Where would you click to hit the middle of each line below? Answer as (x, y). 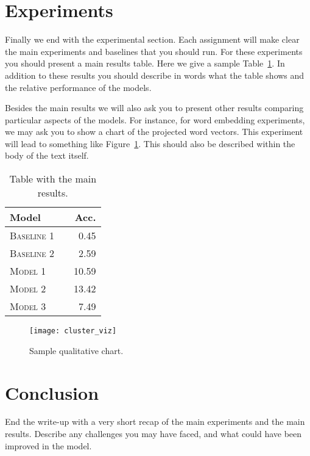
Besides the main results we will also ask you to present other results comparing (154, 108)
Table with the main (53, 179)
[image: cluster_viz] (73, 331)
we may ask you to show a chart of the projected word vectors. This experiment (154, 132)
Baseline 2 (32, 253)
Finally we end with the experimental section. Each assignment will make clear (152, 39)
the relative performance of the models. (78, 87)
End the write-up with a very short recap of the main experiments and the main (155, 422)
